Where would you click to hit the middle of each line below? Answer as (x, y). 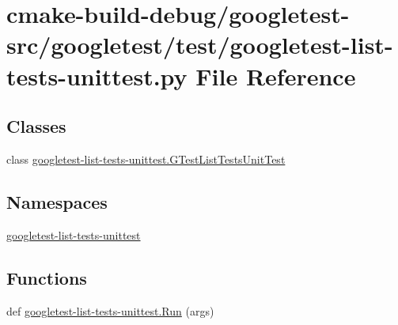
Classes (36, 126)
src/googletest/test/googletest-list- (200, 45)
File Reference (276, 76)
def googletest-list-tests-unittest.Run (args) (110, 310)
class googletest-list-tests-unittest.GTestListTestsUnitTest (146, 159)
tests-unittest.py (97, 76)
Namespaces (57, 201)
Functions (47, 277)
